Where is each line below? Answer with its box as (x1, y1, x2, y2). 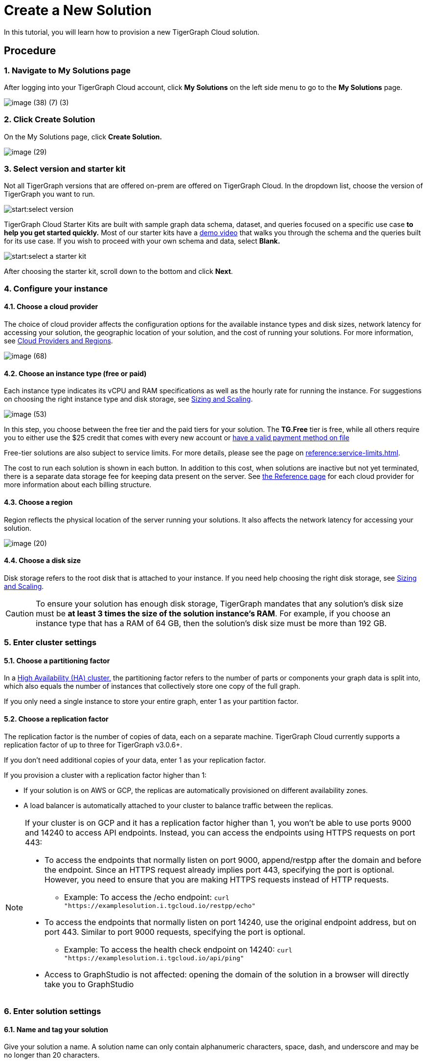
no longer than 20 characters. (4, 1051, 100, 1060)
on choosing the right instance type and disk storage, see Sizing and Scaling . (4, 395, 253, 404)
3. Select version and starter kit (4, 164, 126, 174)
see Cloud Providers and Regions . (4, 337, 113, 345)
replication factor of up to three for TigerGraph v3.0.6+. (4, 740, 182, 749)
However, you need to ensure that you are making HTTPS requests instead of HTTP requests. (45, 874, 389, 884)
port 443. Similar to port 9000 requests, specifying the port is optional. (45, 927, 306, 937)
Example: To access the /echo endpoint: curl (64, 892, 229, 902)
